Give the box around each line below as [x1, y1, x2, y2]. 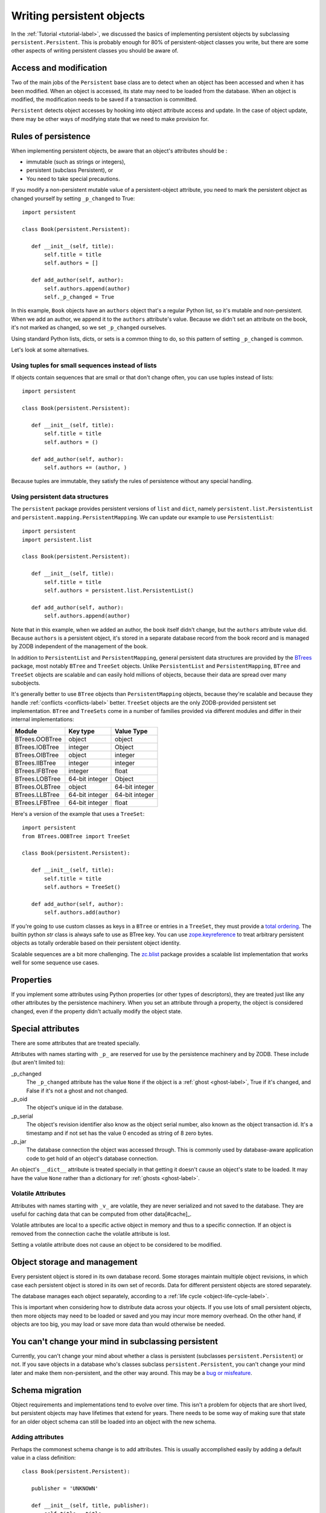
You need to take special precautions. [26, 175, 120, 182]
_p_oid [11, 1095, 28, 1103]
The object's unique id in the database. [26, 1104, 124, 1111]
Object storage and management [11, 1257, 138, 1267]
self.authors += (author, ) [44, 464, 127, 471]
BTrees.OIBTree [14, 750, 59, 759]
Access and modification [11, 63, 107, 73]
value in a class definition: [11, 1454, 76, 1462]
